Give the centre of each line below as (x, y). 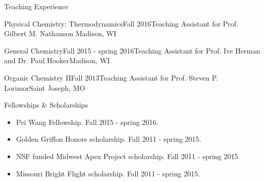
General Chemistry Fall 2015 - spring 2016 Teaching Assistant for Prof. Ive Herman (132, 50)
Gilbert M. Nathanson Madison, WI (60, 33)
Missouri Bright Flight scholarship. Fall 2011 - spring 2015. (108, 173)
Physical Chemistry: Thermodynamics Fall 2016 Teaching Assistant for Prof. (121, 23)
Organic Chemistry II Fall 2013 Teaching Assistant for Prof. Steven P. (111, 77)
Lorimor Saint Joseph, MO (45, 87)
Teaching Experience (36, 6)
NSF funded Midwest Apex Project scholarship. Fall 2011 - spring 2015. (128, 156)
